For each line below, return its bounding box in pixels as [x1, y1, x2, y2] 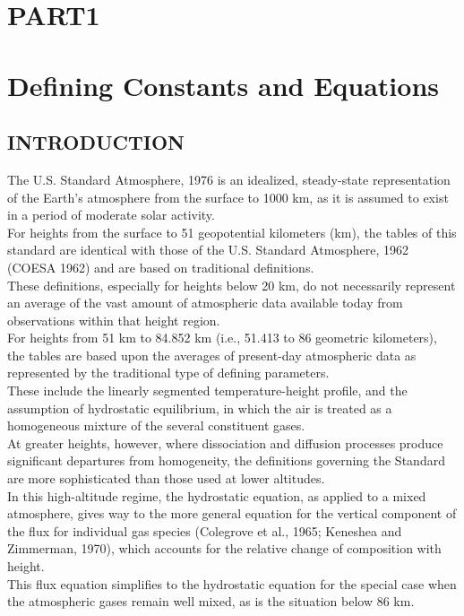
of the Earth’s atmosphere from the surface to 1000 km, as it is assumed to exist [7, 187, 449, 206]
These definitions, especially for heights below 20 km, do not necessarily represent [7, 275, 456, 294]
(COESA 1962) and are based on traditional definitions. [7, 257, 314, 276]
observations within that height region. [7, 310, 220, 329]
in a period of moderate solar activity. [7, 205, 215, 224]
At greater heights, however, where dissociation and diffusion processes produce [7, 433, 443, 452]
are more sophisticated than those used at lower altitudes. [7, 469, 325, 488]
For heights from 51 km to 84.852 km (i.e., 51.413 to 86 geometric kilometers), [7, 328, 437, 347]
